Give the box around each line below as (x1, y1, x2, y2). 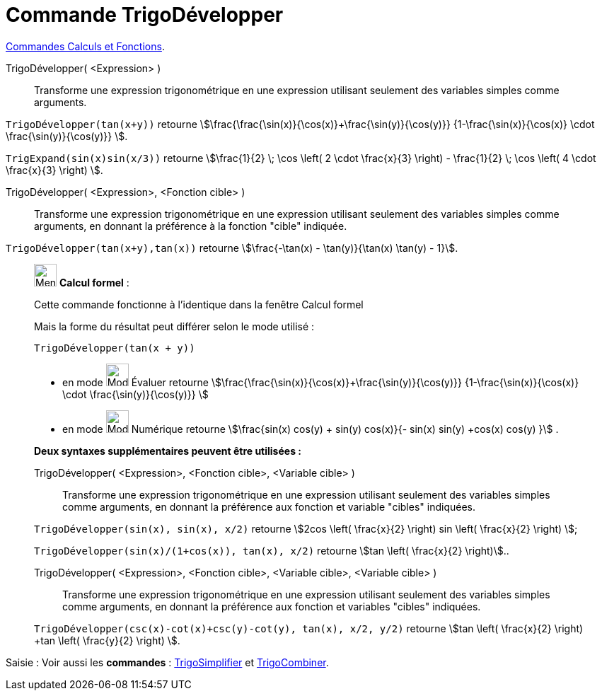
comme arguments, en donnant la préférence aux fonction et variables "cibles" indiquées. (62, 600, 481, 613)
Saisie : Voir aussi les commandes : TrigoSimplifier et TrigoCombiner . (6, 656, 329, 668)
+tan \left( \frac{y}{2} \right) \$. (34, 634, 180, 646)
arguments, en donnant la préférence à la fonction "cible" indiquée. (34, 219, 347, 232)
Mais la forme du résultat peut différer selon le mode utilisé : (34, 320, 315, 332)
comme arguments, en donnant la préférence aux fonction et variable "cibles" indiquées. (62, 500, 475, 513)
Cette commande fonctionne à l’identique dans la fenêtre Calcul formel (34, 298, 364, 311)
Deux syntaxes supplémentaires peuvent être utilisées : (34, 444, 301, 457)
